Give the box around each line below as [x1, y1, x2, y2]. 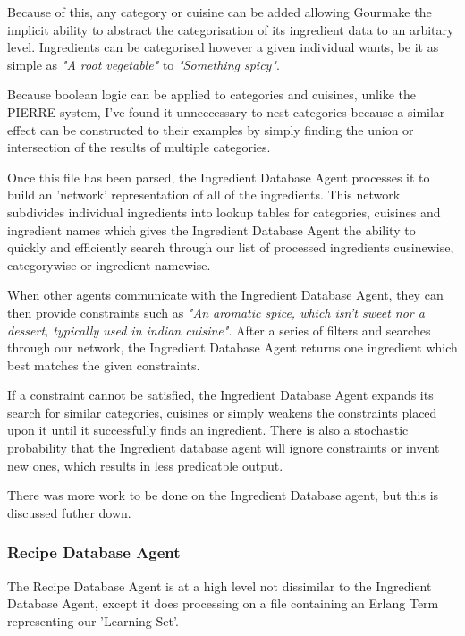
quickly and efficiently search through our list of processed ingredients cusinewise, [7, 238, 454, 257]
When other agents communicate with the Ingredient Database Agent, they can [7, 285, 444, 304]
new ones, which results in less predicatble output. [7, 455, 283, 474]
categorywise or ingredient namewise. [7, 255, 211, 274]
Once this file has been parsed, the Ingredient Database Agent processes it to [7, 167, 430, 186]
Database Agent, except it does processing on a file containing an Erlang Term [7, 594, 439, 613]
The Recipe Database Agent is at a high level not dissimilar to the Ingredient [7, 576, 432, 595]
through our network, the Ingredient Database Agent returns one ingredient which [7, 338, 458, 357]
